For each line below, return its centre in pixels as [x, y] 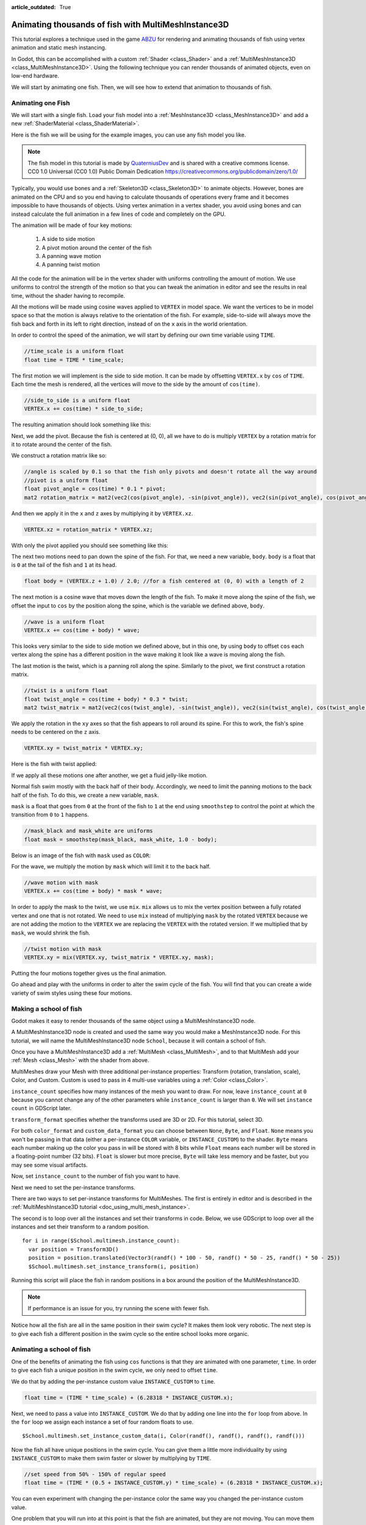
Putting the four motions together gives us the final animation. [89, 973]
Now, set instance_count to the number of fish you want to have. [96, 1176]
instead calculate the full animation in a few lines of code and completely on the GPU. [118, 214]
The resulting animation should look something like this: [81, 425]
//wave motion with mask [61, 883]
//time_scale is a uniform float [74, 351]
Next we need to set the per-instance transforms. [73, 1187]
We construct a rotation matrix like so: [59, 456]
